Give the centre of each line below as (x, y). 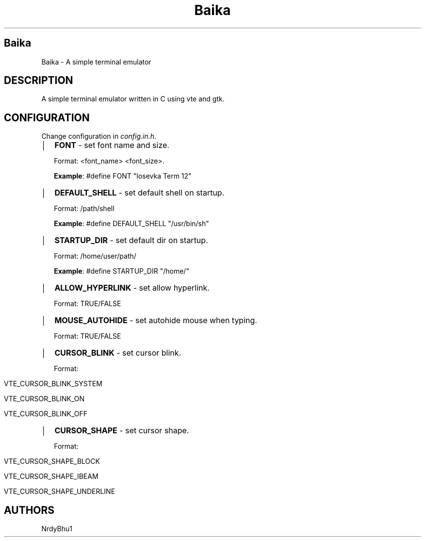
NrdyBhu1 (57, 529)
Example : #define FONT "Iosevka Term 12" (123, 176)
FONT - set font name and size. (112, 145)
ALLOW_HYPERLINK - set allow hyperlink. (132, 288)
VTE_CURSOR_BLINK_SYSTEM (53, 384)
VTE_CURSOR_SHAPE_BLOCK (52, 461)
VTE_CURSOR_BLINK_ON (44, 399)
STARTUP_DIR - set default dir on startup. (131, 240)
